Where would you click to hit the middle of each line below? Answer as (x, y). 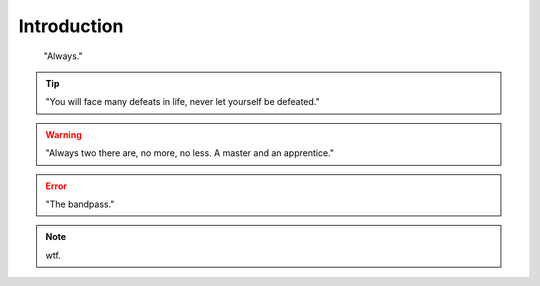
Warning (63, 134)
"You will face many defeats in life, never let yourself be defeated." (182, 102)
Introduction (71, 26)
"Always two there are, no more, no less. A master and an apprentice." (190, 153)
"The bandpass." (80, 204)
